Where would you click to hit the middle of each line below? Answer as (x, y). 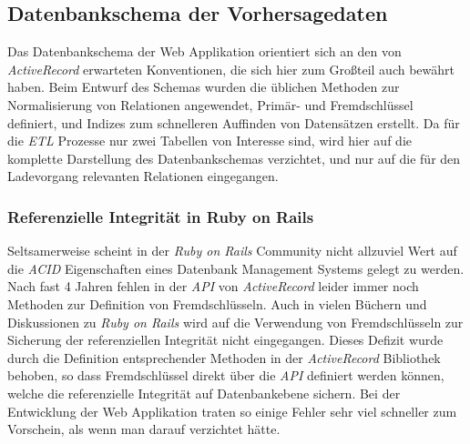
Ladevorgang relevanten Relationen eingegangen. (143, 176)
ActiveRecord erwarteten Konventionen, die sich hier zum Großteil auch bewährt (231, 69)
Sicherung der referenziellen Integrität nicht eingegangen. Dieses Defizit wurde (225, 340)
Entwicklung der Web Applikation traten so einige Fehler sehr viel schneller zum (232, 411)
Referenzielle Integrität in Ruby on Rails (161, 216)
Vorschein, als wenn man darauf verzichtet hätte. (144, 429)
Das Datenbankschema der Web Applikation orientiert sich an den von (204, 51)
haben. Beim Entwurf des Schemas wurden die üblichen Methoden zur (204, 87)
